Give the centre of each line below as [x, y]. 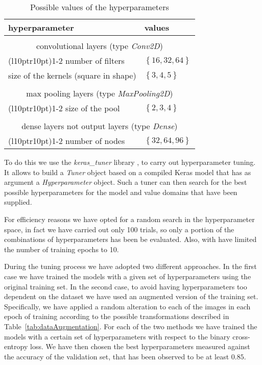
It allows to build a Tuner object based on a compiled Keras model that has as [128, 172]
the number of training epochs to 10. [62, 249]
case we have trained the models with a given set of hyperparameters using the [128, 276]
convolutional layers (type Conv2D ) [99, 46]
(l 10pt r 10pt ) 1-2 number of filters [66, 60]
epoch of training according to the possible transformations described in [117, 316]
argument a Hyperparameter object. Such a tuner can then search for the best [126, 182]
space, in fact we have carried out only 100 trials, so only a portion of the [119, 229]
